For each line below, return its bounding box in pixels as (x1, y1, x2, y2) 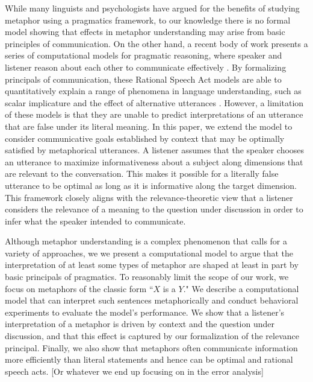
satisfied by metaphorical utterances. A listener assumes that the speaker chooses (5, 144, 305, 156)
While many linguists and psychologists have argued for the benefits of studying (5, 2, 300, 14)
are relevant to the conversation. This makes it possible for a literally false (5, 167, 279, 180)
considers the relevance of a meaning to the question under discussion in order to (5, 203, 303, 215)
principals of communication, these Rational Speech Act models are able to (5, 72, 282, 85)
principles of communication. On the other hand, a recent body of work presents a (5, 37, 308, 49)
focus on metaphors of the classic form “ (5, 282, 153, 294)
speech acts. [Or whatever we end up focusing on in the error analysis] (5, 364, 264, 377)
